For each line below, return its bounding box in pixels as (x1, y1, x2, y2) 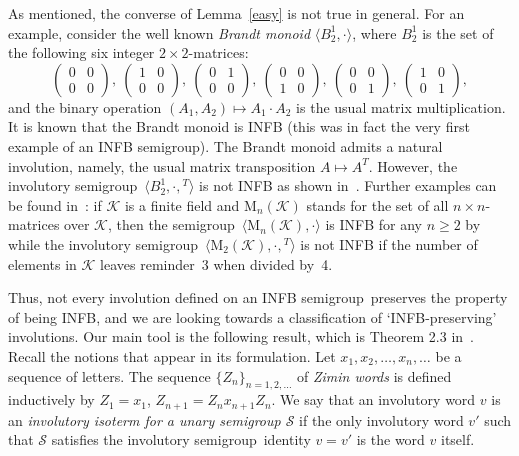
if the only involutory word (299, 409, 464, 430)
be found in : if (8, 194, 102, 215)
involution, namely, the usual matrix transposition (8, 155, 316, 176)
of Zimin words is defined (297, 365, 452, 386)
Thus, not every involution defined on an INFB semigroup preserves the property (8, 287, 508, 308)
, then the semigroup (107, 214, 235, 235)
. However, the (368, 155, 458, 176)
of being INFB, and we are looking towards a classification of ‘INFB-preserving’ (8, 306, 497, 327)
